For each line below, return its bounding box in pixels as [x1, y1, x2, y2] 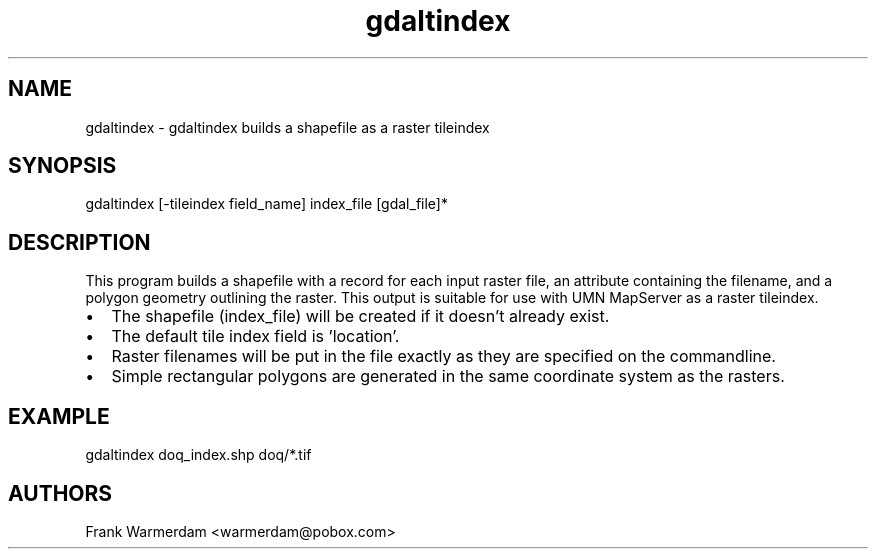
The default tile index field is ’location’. [111, 326, 400, 347]
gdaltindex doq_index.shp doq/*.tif [85, 446, 312, 464]
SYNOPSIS [8, 153, 117, 179]
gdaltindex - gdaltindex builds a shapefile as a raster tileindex [85, 118, 490, 136]
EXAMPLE [8, 403, 110, 429]
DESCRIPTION [8, 229, 151, 255]
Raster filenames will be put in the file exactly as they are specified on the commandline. [111, 346, 776, 367]
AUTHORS [8, 480, 113, 506]
